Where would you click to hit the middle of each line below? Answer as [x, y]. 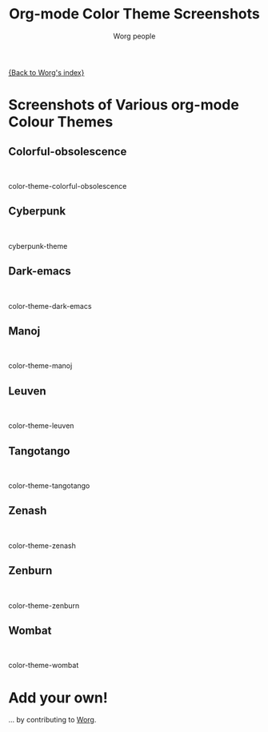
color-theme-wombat [44, 666]
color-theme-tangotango [49, 486]
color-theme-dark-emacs [50, 306]
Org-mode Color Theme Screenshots [134, 14]
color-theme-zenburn [44, 606]
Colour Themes [61, 122]
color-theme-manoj [40, 366]
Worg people [134, 36]
